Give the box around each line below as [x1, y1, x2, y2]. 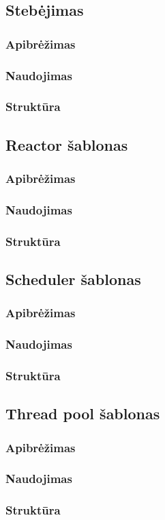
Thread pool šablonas [5, 403, 160, 424]
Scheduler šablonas [5, 269, 141, 290]
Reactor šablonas [5, 134, 128, 155]
